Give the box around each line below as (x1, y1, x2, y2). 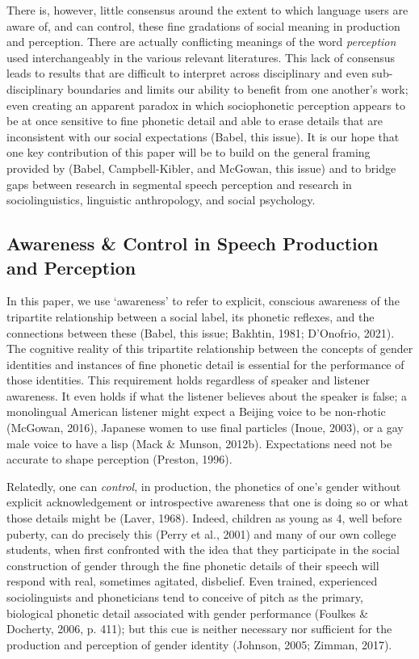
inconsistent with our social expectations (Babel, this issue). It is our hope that (6, 128, 400, 145)
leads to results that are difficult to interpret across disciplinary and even (6, 65, 368, 82)
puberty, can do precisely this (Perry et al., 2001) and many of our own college (6, 525, 396, 542)
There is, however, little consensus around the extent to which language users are (6, 2, 409, 18)
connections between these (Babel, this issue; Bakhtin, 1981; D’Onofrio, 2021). (6, 324, 395, 341)
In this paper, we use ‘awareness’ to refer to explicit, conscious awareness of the (6, 292, 400, 309)
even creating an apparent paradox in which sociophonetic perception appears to (6, 96, 405, 113)
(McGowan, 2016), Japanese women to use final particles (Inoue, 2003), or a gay (6, 419, 404, 436)
